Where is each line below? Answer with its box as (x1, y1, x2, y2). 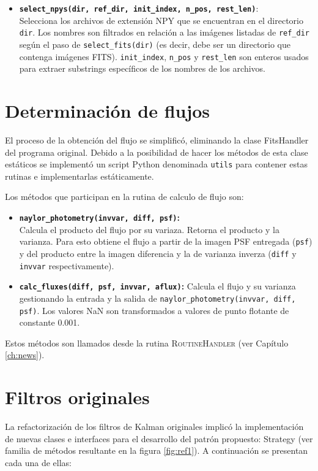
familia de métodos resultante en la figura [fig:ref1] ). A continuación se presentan (5, 444, 308, 457)
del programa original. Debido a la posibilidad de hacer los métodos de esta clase (5, 145, 308, 158)
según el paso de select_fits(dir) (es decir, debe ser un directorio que (19, 37, 290, 50)
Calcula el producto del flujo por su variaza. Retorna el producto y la (19, 223, 279, 235)
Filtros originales (5, 385, 150, 410)
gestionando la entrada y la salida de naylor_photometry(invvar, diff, (19, 291, 296, 304)
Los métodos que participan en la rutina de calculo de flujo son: (5, 190, 244, 203)
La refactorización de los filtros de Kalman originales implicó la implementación (5, 420, 304, 433)
